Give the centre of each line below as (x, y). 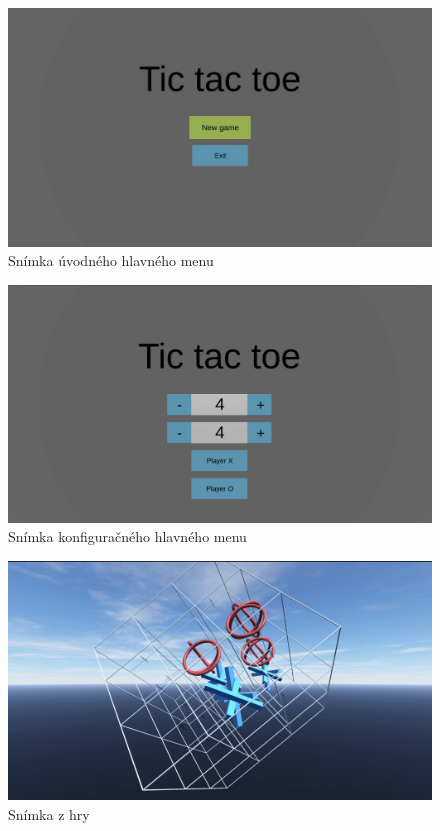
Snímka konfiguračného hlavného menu (127, 536)
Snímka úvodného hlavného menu (111, 260)
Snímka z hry (49, 813)
